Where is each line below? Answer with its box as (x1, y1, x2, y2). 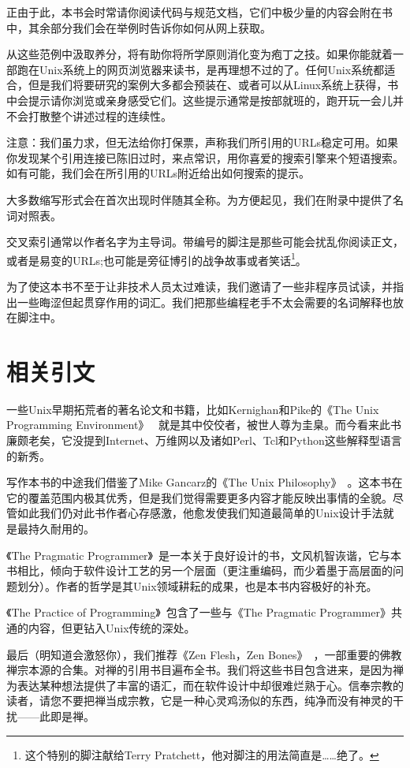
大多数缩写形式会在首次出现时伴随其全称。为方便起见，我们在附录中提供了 (6, 191, 393, 207)
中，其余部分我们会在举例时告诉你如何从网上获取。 (6, 19, 271, 35)
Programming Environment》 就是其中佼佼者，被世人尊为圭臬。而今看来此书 (6, 416, 402, 433)
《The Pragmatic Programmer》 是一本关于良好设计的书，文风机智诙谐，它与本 (6, 546, 402, 563)
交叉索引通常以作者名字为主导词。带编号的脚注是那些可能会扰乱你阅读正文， (6, 233, 404, 250)
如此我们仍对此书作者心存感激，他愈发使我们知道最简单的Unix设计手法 (17, 505, 383, 521)
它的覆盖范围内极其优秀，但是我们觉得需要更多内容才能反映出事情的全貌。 (6, 489, 393, 505)
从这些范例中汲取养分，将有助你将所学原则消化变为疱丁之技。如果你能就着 (6, 46, 393, 62)
